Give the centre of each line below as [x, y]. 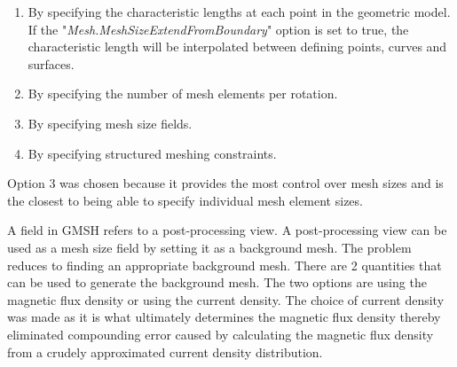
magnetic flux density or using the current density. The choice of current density [226, 299]
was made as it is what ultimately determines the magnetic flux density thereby [224, 317]
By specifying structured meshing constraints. [152, 153]
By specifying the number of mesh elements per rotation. [183, 94]
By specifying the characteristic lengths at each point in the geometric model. [239, 12]
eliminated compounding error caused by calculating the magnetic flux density [221, 334]
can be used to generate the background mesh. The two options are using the [217, 282]
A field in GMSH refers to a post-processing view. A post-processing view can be [227, 230]
